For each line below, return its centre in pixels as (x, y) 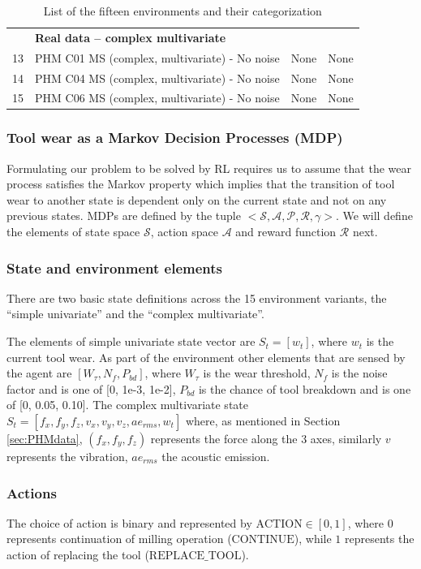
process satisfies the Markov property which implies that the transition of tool (201, 184)
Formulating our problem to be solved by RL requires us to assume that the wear (209, 168)
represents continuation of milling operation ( (119, 539)
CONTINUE (263, 540)
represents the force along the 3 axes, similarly (266, 439)
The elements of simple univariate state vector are (131, 341)
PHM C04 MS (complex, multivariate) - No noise (157, 78)
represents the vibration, (67, 457)
